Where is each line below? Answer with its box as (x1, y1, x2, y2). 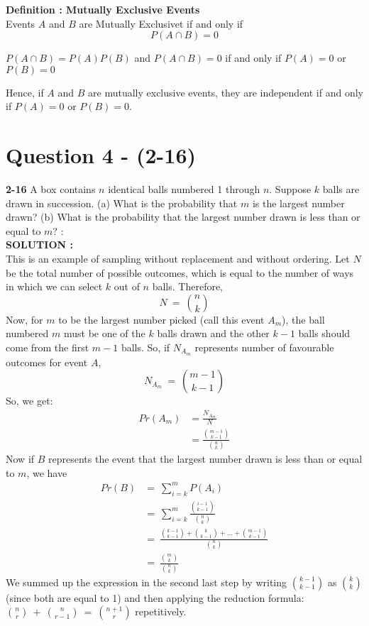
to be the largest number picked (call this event (58, 312, 265, 326)
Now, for (6, 312, 43, 326)
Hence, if (6, 84, 44, 99)
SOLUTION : (6, 237, 73, 252)
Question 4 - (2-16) (6, 141, 197, 170)
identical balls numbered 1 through (108, 182, 260, 197)
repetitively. (135, 604, 187, 619)
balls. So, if (121, 340, 170, 355)
